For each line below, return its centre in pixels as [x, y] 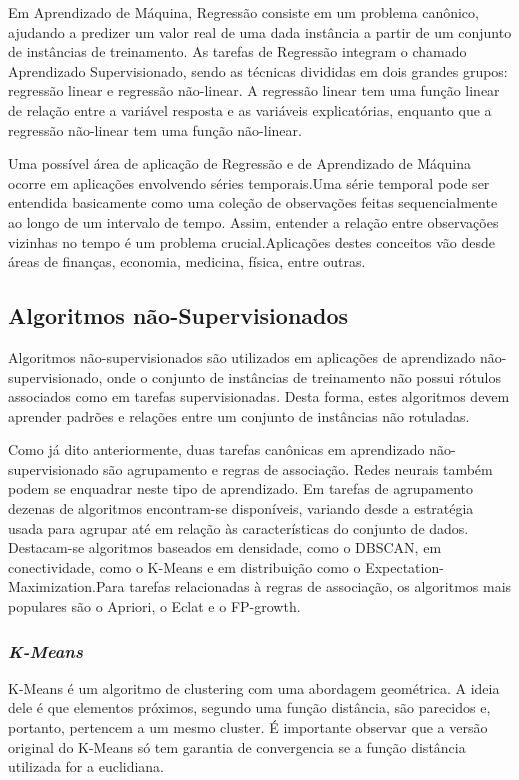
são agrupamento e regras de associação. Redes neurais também [298, 468]
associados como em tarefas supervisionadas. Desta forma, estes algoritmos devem [259, 396]
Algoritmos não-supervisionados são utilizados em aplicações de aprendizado [242, 356]
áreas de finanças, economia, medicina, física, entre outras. [187, 261]
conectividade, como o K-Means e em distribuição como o [184, 566]
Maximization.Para [66, 586]
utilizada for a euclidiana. [86, 766]
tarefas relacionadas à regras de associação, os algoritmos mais [320, 586]
